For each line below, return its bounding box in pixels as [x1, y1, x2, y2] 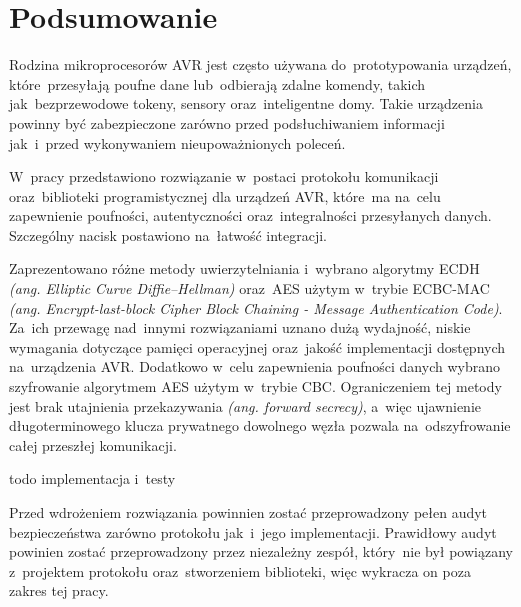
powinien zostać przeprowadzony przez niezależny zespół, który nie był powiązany [9, 541, 513, 562]
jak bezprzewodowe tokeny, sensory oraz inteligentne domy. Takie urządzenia [9, 93, 483, 114]
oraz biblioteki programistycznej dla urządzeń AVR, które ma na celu [9, 185, 441, 206]
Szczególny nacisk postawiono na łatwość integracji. [9, 224, 328, 245]
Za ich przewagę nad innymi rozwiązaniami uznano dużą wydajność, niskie [9, 317, 471, 338]
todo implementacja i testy [9, 468, 176, 489]
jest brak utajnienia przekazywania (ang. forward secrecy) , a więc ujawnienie [9, 395, 482, 416]
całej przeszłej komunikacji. [9, 434, 177, 455]
